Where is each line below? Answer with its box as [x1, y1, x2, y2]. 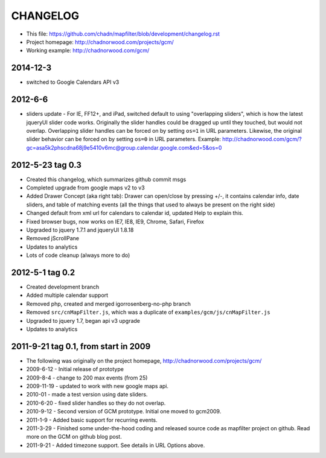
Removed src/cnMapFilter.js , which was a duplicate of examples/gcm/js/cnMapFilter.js [26, 308, 271, 316]
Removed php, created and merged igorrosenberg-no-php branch [26, 300, 191, 307]
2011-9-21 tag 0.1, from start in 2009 [11, 341, 151, 351]
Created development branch [26, 284, 100, 291]
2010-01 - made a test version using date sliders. [26, 391, 148, 398]
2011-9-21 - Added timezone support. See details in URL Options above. [26, 441, 205, 449]
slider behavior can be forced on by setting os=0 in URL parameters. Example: [26, 136, 222, 143]
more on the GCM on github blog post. [26, 433, 122, 441]
